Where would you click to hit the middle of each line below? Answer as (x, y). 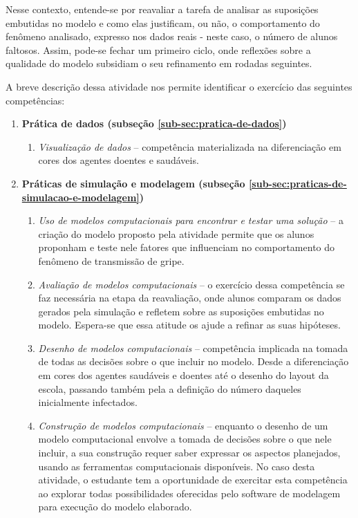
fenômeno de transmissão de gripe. (111, 260)
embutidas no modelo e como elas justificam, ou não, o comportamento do (163, 22)
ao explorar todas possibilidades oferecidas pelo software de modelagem (189, 493)
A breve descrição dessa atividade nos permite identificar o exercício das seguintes (179, 86)
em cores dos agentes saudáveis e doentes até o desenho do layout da (183, 375)
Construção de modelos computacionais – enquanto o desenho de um (183, 425)
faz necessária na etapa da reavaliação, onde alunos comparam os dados (190, 298)
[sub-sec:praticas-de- (298, 183)
